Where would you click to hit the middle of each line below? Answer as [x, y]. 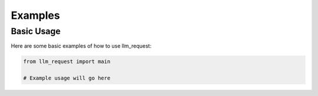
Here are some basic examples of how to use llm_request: [81, 46]
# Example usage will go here [67, 78]
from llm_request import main [67, 62]
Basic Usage [36, 31]
